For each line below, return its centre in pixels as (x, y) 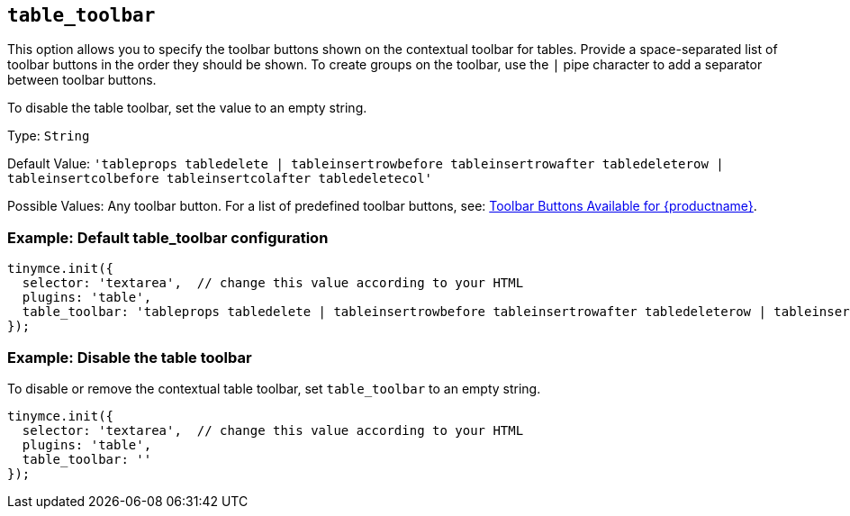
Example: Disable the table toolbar (130, 357)
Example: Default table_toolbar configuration (168, 237)
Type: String (49, 136)
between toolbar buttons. (82, 80)
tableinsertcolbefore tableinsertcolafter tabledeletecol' (220, 179)
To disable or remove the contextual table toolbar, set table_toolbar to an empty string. (274, 388)
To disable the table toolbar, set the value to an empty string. (187, 108)
